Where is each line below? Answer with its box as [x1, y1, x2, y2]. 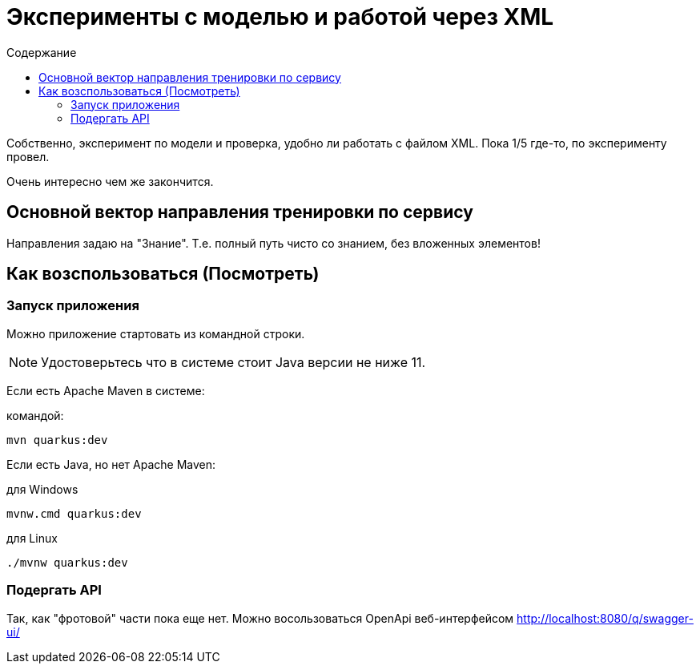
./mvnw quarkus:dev [6, 555, 128, 569]
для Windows [6, 482, 78, 496]
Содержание [6, 45, 77, 59]
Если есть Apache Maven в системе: [6, 383, 205, 398]
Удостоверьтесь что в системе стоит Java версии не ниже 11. [41, 353, 426, 370]
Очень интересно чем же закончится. [6, 174, 214, 188]
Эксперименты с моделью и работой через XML [6, 3, 554, 30]
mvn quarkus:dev [6, 433, 108, 446]
